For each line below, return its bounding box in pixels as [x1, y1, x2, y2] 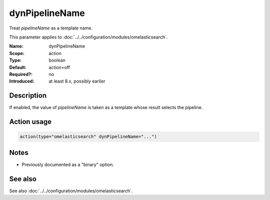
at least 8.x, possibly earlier [48, 78, 105, 84]
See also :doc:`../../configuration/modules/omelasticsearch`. [9, 187, 133, 193]
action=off [48, 64, 70, 70]
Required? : [9, 71, 32, 77]
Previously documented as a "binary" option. [21, 161, 114, 167]
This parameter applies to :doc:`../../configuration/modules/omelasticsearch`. [9, 34, 168, 40]
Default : [9, 64, 27, 70]
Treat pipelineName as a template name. [9, 25, 92, 31]
